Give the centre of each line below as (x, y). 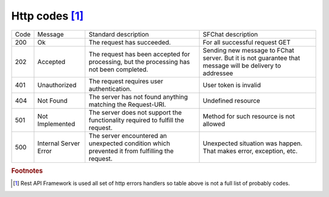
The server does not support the (135, 112)
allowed (214, 124)
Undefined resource (231, 101)
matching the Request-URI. (127, 104)
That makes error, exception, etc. (250, 151)
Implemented (56, 124)
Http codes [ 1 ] (48, 16)
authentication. (110, 88)
